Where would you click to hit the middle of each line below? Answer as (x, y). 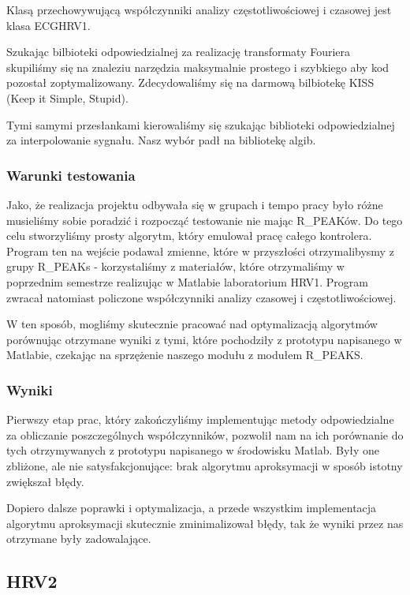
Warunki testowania (71, 175)
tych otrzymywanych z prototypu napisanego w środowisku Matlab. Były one (193, 450)
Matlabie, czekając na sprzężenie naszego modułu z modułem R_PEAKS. (185, 355)
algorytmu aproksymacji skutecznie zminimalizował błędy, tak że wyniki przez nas (205, 523)
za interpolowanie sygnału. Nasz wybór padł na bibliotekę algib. (161, 140)
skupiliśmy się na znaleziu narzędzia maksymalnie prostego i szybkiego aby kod (198, 67)
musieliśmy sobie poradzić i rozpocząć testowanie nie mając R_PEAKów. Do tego (205, 220)
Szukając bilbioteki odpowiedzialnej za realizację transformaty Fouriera (179, 52)
